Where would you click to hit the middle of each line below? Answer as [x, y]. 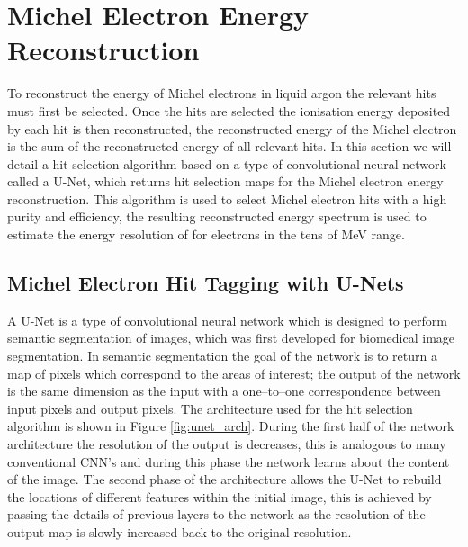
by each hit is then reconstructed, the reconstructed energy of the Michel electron [232, 128]
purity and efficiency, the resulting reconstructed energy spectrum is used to [217, 216]
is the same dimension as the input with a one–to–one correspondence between [224, 391]
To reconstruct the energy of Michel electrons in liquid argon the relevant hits [222, 93]
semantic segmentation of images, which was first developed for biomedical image [231, 338]
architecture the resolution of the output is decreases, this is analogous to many [227, 444]
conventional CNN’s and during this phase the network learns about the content [229, 461]
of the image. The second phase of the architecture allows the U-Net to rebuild [225, 479]
